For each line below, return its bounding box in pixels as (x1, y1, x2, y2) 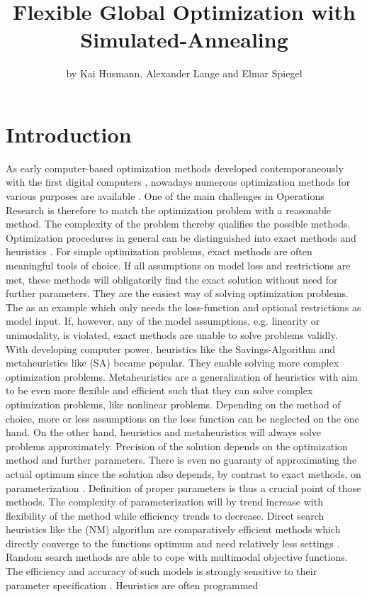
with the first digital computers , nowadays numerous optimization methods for (6, 174, 351, 189)
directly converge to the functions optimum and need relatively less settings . (6, 535, 340, 550)
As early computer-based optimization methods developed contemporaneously (6, 160, 344, 175)
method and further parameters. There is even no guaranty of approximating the (6, 452, 357, 467)
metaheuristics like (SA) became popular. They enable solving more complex (6, 355, 339, 370)
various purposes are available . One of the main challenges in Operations (6, 189, 324, 203)
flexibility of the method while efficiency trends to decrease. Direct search (6, 508, 324, 523)
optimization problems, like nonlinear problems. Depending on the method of (6, 396, 341, 411)
